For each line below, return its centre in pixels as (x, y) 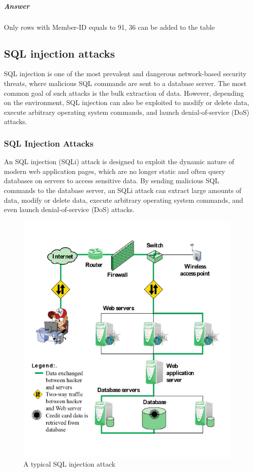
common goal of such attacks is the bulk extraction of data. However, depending (124, 93)
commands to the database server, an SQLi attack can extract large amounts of (123, 190)
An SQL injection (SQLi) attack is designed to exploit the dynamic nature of (119, 161)
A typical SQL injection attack (69, 464)
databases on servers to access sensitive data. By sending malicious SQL (112, 181)
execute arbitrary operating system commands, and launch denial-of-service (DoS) (127, 112)
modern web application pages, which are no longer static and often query (115, 171)
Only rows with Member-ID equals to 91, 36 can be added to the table (109, 27)
